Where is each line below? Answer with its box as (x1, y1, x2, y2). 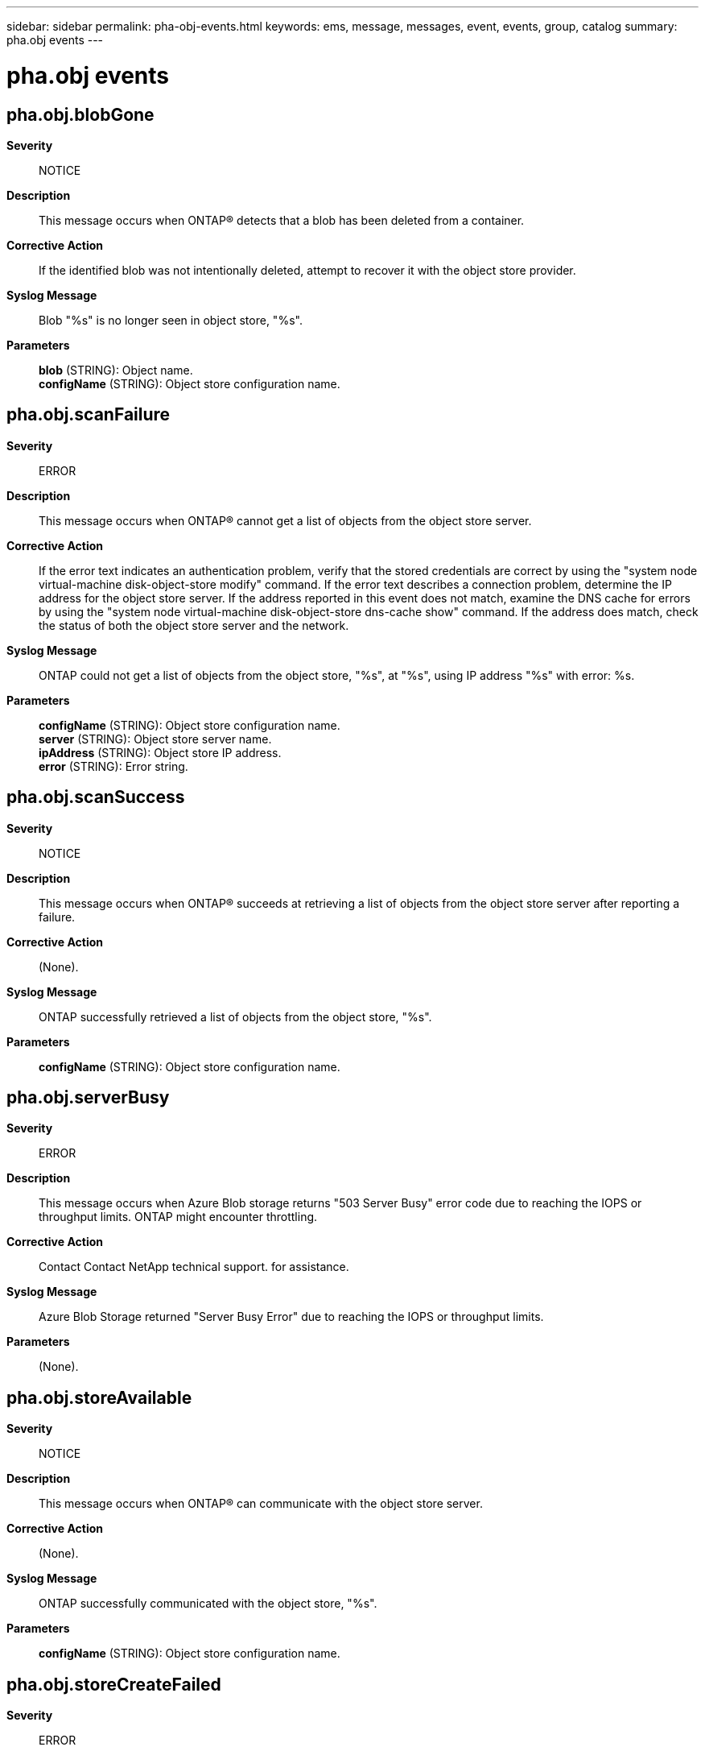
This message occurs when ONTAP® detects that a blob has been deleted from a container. (39, 213, 525, 227)
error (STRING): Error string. (39, 759, 188, 773)
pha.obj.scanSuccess (6, 787, 185, 808)
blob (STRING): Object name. (39, 362, 193, 377)
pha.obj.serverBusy (6, 1087, 170, 1108)
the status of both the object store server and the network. (39, 618, 349, 632)
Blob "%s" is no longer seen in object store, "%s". (39, 313, 303, 327)
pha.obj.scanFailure (6, 404, 171, 425)
